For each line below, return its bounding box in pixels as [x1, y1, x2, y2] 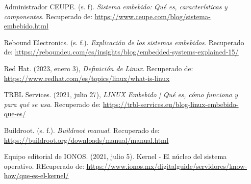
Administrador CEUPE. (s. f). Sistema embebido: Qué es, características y [4, 1, 227, 11]
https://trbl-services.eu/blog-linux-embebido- [102, 99, 239, 109]
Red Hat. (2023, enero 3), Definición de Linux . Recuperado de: [4, 63, 193, 73]
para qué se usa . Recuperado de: [4, 99, 101, 109]
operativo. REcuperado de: [4, 160, 84, 171]
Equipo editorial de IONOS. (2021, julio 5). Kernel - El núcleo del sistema [4, 151, 227, 161]
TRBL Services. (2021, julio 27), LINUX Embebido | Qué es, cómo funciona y [4, 89, 238, 100]
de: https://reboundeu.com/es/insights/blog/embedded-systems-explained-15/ [4, 47, 239, 57]
